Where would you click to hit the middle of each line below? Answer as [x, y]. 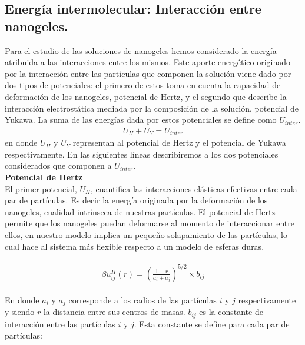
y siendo [20, 312]
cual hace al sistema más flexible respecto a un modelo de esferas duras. [135, 246]
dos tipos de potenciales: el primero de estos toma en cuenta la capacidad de [143, 85]
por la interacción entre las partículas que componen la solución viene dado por [148, 73]
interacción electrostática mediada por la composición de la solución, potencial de [152, 108]
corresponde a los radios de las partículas [142, 299]
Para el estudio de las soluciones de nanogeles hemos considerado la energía [141, 50]
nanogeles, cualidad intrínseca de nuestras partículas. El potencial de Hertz [140, 211]
